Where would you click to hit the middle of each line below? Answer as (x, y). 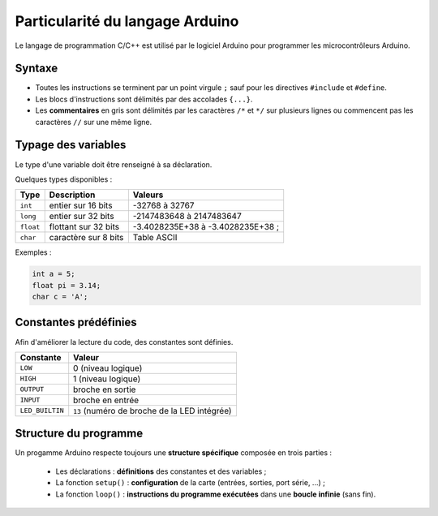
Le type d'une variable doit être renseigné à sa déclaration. (114, 164)
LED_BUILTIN (42, 411)
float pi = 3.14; (67, 285)
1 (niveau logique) (107, 379)
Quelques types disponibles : (64, 179)
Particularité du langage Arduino (127, 21)
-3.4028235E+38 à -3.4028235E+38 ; (206, 227)
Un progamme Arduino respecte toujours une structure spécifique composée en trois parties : (174, 453)
